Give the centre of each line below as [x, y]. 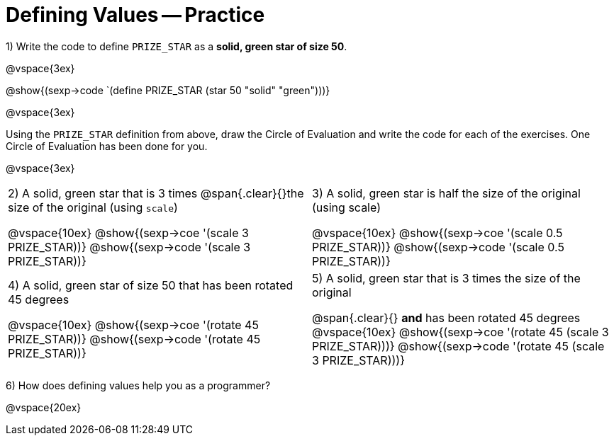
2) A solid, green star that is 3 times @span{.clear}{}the [156, 193]
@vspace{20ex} [44, 407]
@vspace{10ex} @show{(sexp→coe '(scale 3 [128, 233]
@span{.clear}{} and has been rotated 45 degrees [446, 317]
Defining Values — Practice [135, 15]
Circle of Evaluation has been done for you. [107, 146]
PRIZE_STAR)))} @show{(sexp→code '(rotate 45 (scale [458, 346]
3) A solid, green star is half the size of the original [446, 193]
